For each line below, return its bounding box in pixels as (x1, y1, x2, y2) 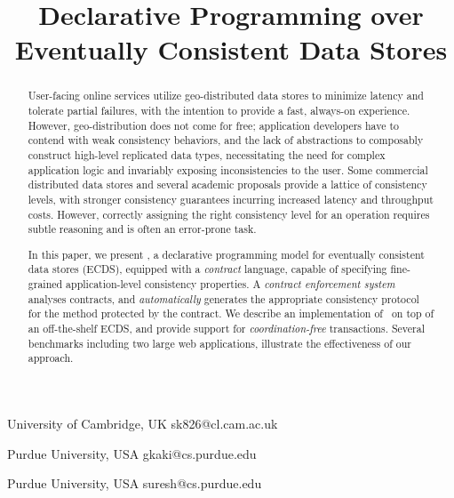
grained (28, 277, 63, 292)
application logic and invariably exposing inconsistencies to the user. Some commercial (28, 162, 428, 177)
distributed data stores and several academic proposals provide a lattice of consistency (28, 177, 427, 192)
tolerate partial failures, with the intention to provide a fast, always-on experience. (28, 103, 410, 118)
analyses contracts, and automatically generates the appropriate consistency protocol (28, 291, 419, 306)
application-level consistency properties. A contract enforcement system (66, 277, 395, 292)
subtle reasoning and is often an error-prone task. (28, 221, 257, 237)
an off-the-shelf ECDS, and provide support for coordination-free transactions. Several (28, 321, 425, 336)
